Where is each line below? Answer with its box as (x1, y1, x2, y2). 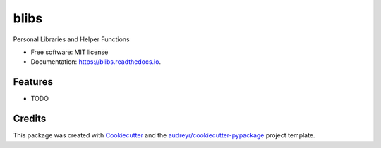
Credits (13, 113, 47, 125)
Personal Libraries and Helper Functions (13, 35, 130, 43)
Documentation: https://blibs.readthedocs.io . (30, 58, 162, 66)
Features (13, 76, 53, 88)
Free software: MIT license (30, 48, 109, 56)
